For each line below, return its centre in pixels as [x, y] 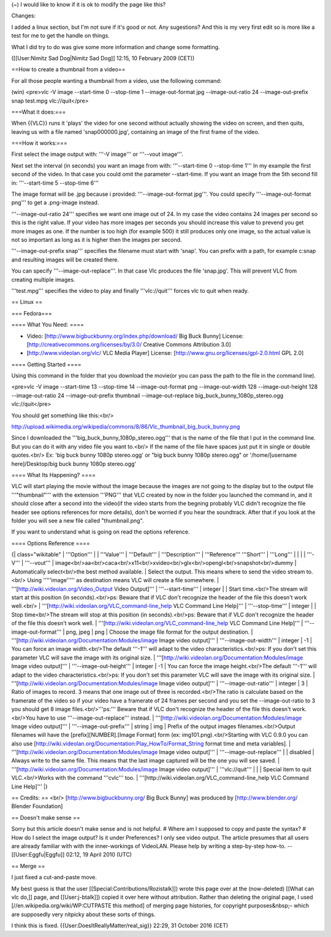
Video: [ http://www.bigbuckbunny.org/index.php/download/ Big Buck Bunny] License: [135, 336]
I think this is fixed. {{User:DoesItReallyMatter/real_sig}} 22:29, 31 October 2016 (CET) [120, 926]
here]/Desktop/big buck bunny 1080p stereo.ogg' [74, 464]
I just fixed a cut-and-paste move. [54, 877]
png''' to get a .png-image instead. [55, 203]
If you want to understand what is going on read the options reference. [101, 532]
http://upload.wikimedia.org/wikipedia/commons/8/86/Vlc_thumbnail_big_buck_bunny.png [126, 427]
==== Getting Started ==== [47, 364]
